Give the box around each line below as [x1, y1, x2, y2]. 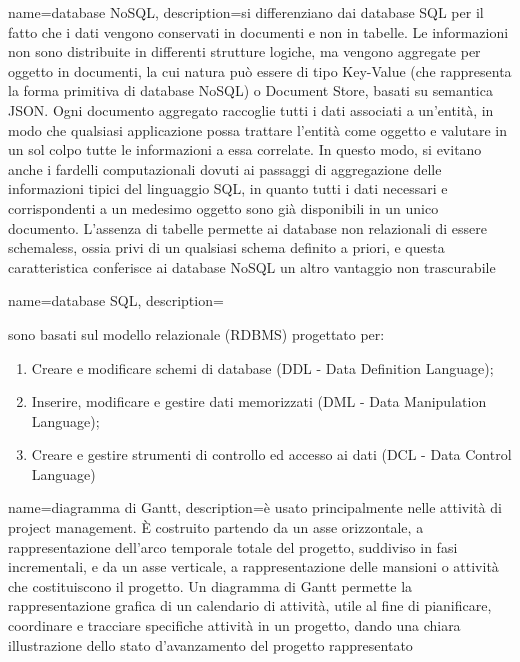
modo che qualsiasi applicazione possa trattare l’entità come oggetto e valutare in [8, 119, 507, 140]
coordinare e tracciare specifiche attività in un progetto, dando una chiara [8, 615, 461, 636]
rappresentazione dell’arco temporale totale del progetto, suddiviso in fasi [8, 536, 458, 557]
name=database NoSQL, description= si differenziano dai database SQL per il [8, 2, 484, 22]
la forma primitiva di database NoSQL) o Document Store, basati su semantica [8, 80, 493, 101]
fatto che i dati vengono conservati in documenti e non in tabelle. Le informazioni [8, 21, 509, 42]
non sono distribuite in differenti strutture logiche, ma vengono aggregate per [8, 41, 481, 62]
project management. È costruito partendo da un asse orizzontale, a [8, 517, 424, 538]
